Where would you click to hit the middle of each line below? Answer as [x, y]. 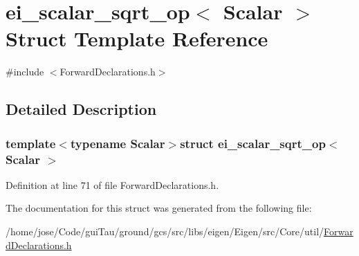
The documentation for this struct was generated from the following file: [159, 208]
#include [25, 72]
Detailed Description [81, 109]
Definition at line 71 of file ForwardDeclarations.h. [112, 184]
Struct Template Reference [137, 38]
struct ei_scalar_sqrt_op [253, 143]
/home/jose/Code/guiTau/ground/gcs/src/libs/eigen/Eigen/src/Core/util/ [165, 231]
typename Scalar [118, 143]
